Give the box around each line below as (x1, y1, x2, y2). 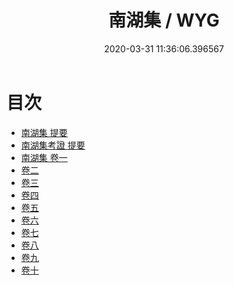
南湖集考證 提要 (20, 139, 86, 151)
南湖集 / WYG (108, 9, 220, 32)
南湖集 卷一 (20, 151, 68, 163)
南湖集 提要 (20, 126, 68, 138)
